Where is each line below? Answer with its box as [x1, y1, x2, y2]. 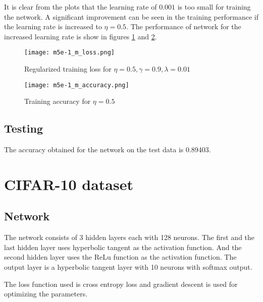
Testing [4, 120, 43, 136]
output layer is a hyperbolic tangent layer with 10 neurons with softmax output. [4, 262, 252, 272]
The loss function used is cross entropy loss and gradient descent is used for [4, 278, 238, 289]
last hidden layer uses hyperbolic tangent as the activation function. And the [4, 241, 242, 252]
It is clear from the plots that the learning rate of [4, 2, 157, 12]
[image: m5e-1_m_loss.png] [24, 49, 115, 56]
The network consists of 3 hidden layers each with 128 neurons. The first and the [4, 232, 255, 243]
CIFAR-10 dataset [4, 173, 134, 194]
